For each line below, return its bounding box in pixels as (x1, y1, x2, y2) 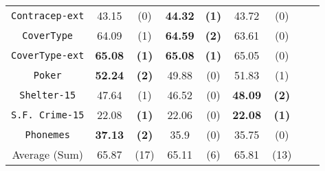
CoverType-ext (11, 49, 85, 61)
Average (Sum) (12, 146, 83, 162)
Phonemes (25, 129, 70, 140)
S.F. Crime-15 (11, 109, 85, 120)
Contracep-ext (11, 10, 85, 21)
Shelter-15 (19, 89, 76, 101)
